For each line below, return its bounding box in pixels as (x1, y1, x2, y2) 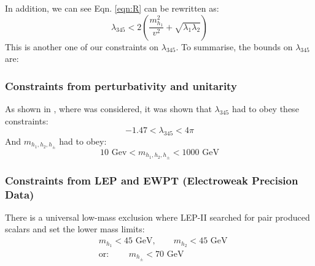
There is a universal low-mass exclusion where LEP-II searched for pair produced (5, 210, 310, 223)
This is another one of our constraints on (5, 40, 159, 53)
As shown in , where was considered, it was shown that (5, 102, 212, 115)
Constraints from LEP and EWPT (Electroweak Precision (5, 172, 298, 188)
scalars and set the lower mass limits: (5, 222, 145, 235)
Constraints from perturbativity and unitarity (5, 78, 237, 93)
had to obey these (231, 102, 299, 115)
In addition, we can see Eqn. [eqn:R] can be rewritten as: (5, 2, 219, 14)
